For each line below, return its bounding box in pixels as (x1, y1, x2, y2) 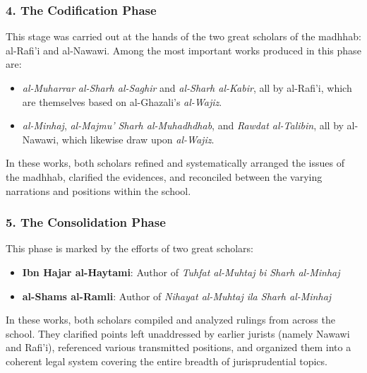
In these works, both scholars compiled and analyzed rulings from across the (6, 312, 335, 327)
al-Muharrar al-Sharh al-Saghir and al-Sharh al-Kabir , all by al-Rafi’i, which (22, 81, 352, 95)
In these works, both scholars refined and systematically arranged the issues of (6, 155, 344, 170)
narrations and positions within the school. (6, 183, 191, 198)
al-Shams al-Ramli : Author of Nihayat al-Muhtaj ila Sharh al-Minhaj (22, 288, 332, 303)
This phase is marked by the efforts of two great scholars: (6, 241, 253, 256)
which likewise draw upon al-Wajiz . (61, 131, 215, 146)
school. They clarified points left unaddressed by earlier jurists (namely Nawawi (6, 326, 350, 341)
